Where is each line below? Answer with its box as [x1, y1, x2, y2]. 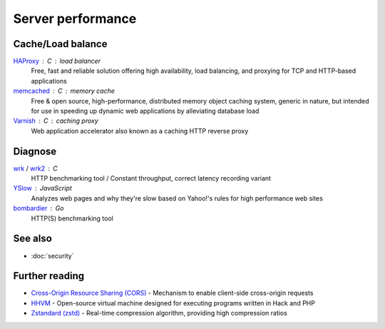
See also [13, 233, 53, 245]
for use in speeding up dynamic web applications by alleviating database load [31, 107, 260, 116]
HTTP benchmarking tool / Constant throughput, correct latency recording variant [31, 174, 271, 183]
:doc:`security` [31, 251, 74, 260]
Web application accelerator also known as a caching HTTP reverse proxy [31, 126, 249, 135]
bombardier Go [13, 204, 64, 213]
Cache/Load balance [13, 38, 108, 50]
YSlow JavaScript [13, 184, 73, 193]
